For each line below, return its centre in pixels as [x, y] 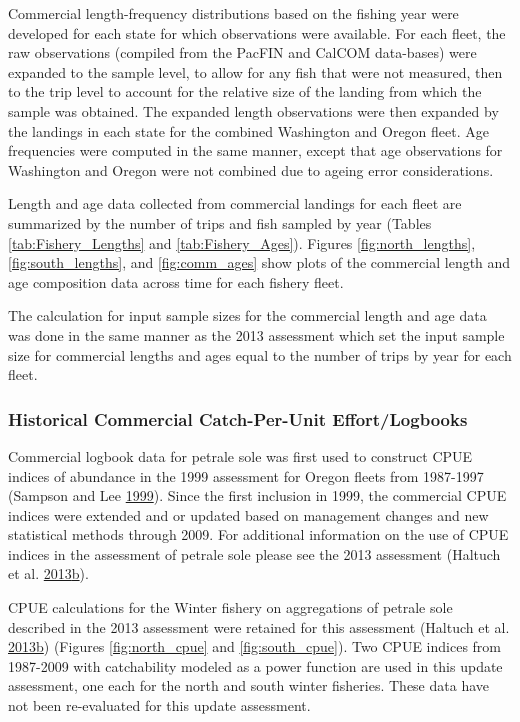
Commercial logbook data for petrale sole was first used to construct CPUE [240, 455]
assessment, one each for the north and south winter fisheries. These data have [248, 685]
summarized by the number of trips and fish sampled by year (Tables [220, 222]
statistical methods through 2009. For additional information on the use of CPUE [258, 534]
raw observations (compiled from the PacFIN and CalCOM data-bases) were [242, 52]
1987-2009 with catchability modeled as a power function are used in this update [255, 665]
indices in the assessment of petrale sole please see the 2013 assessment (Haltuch [254, 553]
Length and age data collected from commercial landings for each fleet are [235, 203]
